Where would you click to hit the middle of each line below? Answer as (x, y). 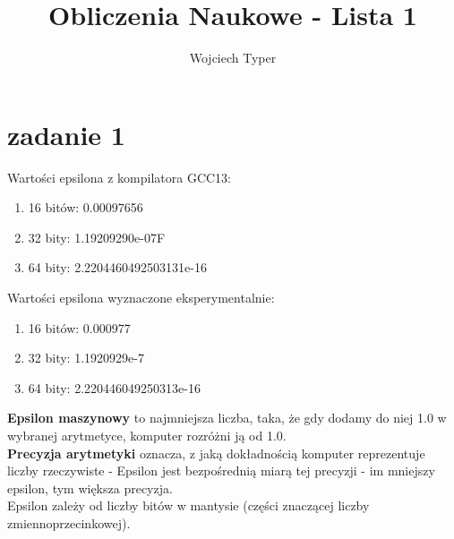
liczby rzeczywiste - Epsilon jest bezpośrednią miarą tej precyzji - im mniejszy (221, 471)
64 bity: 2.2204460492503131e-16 (117, 267)
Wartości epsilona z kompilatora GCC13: (119, 177)
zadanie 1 (66, 134)
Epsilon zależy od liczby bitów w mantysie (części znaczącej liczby (188, 505)
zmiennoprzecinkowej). (69, 522)
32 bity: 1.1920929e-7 (86, 358)
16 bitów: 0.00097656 (86, 207)
